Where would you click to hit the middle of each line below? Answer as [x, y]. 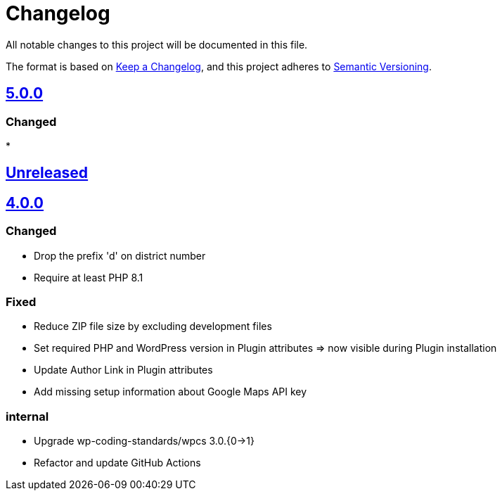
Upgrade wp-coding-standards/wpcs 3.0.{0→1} [144, 441]
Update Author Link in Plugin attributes [123, 370]
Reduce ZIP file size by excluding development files [153, 326]
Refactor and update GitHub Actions [117, 463]
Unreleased [47, 173]
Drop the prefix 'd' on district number [120, 255]
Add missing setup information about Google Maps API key [170, 392]
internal [27, 416]
